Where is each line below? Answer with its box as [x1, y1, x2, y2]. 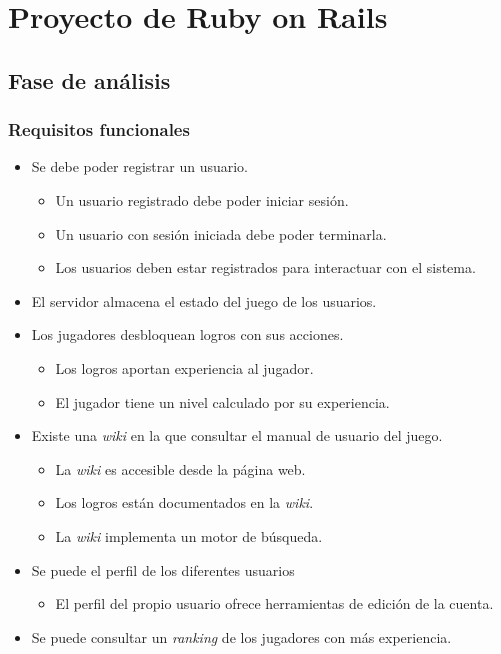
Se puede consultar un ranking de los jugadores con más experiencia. [31, 626, 452, 647]
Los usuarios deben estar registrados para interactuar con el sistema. [55, 257, 476, 278]
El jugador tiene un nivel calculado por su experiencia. [55, 391, 390, 412]
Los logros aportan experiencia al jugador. [55, 357, 314, 378]
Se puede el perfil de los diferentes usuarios [31, 559, 295, 580]
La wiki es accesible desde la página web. [55, 458, 306, 479]
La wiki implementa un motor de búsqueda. [55, 525, 323, 546]
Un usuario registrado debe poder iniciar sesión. [55, 189, 349, 210]
